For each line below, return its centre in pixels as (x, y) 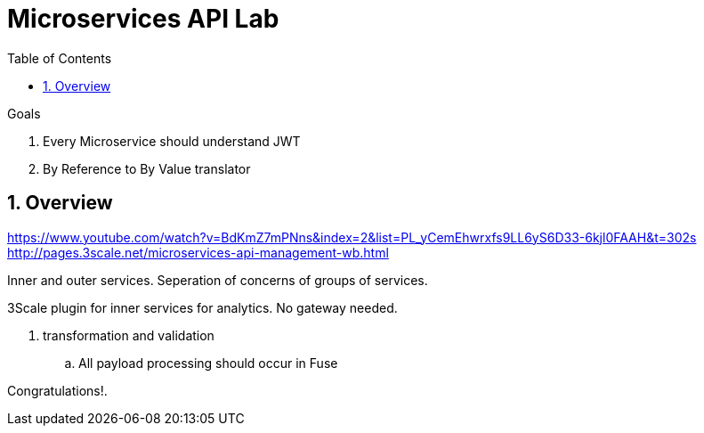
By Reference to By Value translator (147, 168)
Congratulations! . (57, 390)
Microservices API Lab (143, 19)
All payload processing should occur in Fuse (208, 363)
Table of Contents (60, 58)
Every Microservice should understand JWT (172, 141)
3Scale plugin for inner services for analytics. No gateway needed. (202, 307)
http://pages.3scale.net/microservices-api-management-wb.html (198, 252)
